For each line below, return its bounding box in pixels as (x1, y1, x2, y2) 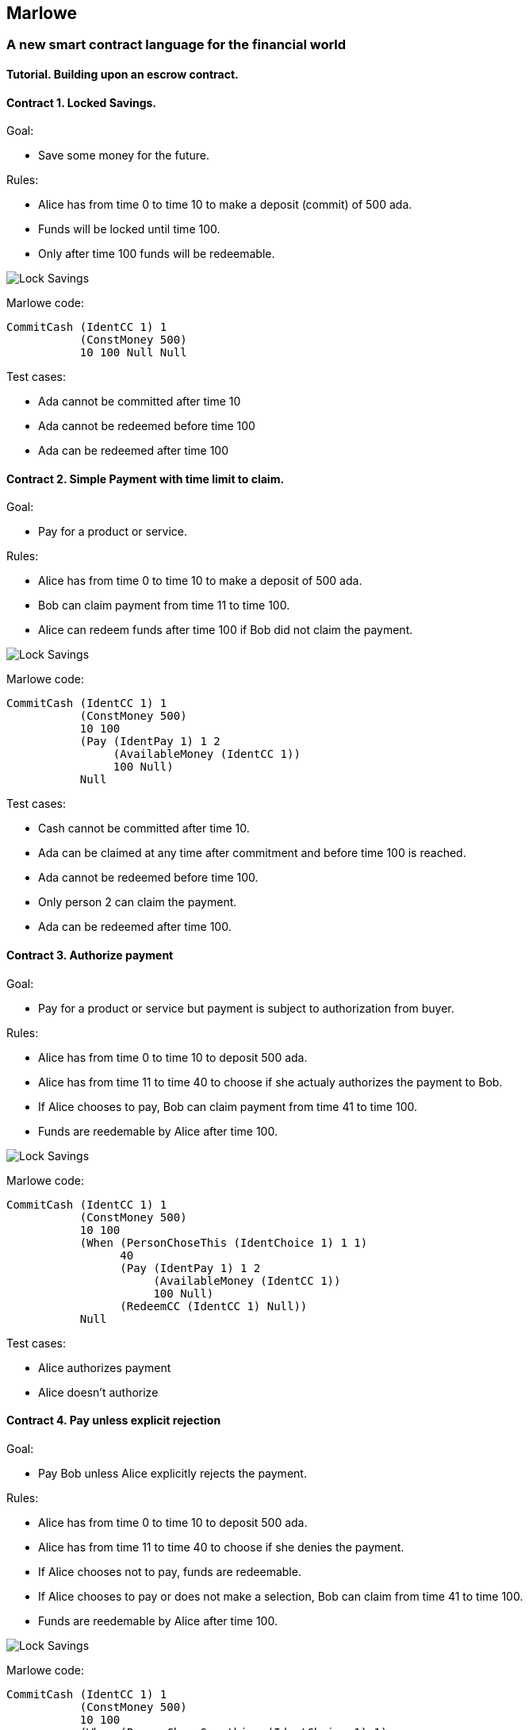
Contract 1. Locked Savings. (6, 95, 157, 110)
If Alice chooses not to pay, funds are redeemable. (38, 1564, 301, 1578)
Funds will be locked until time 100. (38, 222, 220, 236)
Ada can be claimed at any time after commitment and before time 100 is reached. (38, 846, 466, 860)
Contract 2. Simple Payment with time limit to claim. (6, 471, 285, 486)
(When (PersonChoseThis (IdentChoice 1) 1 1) (79, 1236, 368, 1249)
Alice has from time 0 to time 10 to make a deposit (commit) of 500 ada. (38, 198, 412, 212)
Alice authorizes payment (38, 1360, 171, 1374)
